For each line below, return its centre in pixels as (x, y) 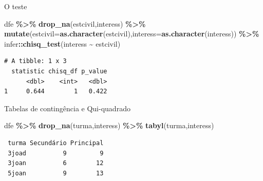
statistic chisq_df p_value (59, 71)
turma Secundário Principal (56, 143)
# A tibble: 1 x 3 (35, 61)
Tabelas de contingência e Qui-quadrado (67, 108)
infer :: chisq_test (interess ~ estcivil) (62, 43)
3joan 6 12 (56, 163)
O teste (16, 6)
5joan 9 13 (56, 173)
